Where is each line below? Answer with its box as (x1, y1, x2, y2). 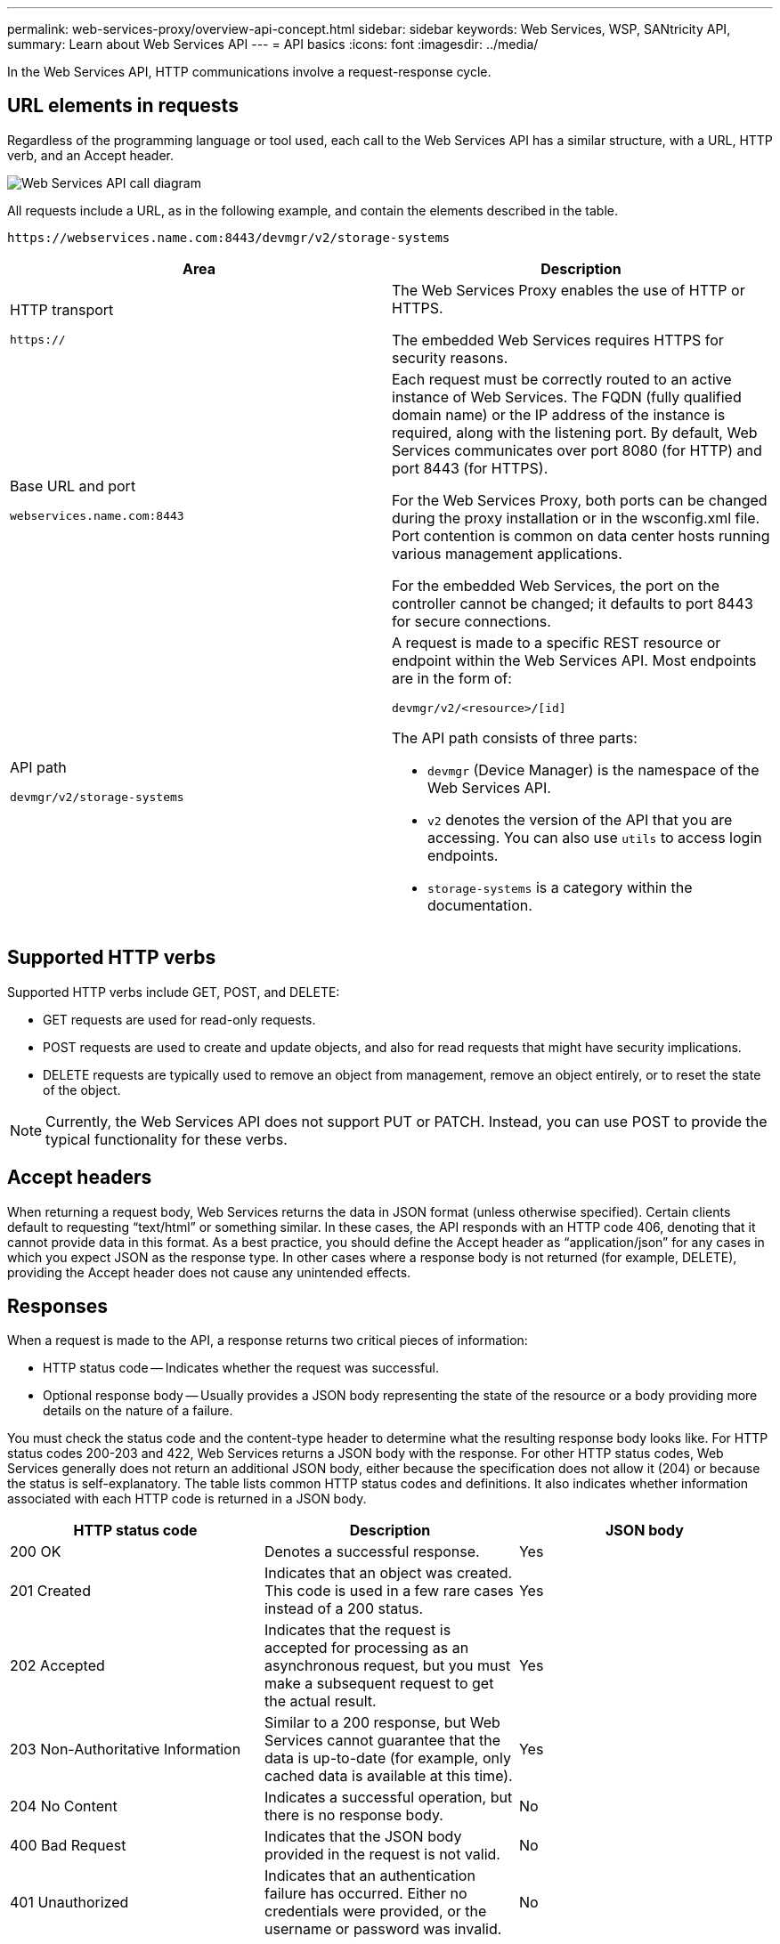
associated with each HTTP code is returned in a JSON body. (7, 1491, 367, 1507)
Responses (7, 1294, 109, 1317)
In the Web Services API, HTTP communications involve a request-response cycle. (7, 64, 492, 79)
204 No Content (10, 1797, 118, 1816)
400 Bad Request (10, 1836, 126, 1855)
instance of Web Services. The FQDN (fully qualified (392, 387, 742, 406)
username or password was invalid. (264, 1920, 502, 1939)
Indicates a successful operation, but (264, 1788, 513, 1807)
